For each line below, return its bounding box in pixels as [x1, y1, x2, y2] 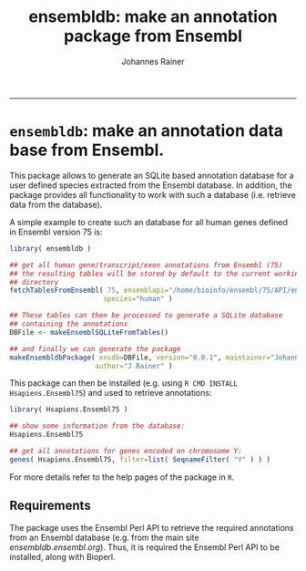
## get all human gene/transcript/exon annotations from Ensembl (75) [9, 260, 283, 270]
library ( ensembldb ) [9, 244, 92, 253]
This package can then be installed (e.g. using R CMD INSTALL [9, 378, 239, 389]
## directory [9, 277, 59, 286]
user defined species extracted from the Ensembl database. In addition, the [9, 180, 293, 191]
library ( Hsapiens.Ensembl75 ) [9, 405, 128, 414]
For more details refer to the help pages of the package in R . [9, 472, 235, 483]
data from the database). [9, 199, 103, 210]
